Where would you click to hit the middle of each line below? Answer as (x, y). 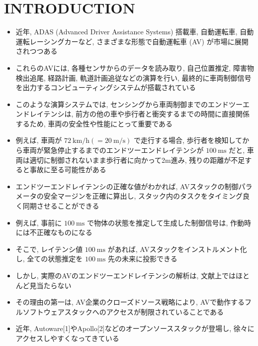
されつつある (37, 51)
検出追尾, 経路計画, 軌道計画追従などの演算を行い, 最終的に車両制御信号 (133, 77)
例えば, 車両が (39, 140)
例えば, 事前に (39, 222)
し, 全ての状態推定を (49, 259)
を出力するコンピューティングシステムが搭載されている (106, 87)
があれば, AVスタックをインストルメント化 (177, 249)
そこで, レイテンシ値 (49, 249)
